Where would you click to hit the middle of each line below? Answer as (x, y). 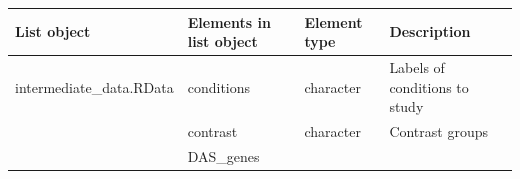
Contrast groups (439, 130)
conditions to (429, 86)
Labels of (417, 66)
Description (430, 31)
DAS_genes (223, 155)
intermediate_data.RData (94, 86)
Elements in (229, 21)
